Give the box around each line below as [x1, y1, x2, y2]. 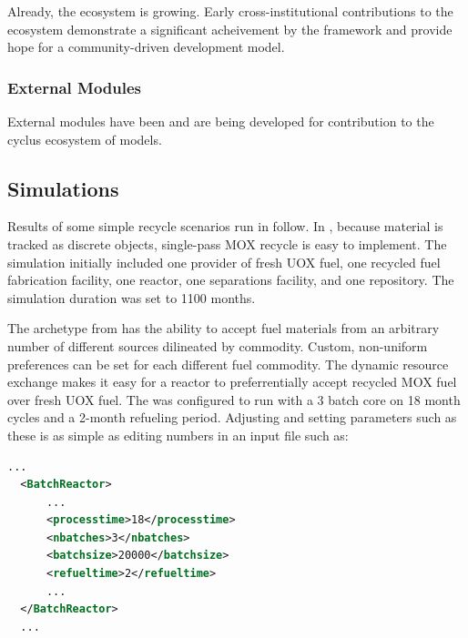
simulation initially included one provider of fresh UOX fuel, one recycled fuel [7, 252, 441, 271]
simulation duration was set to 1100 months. [7, 288, 256, 307]
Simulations [7, 174, 119, 202]
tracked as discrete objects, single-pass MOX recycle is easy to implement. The [7, 234, 447, 253]
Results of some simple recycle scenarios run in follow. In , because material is [7, 217, 443, 236]
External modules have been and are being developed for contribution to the [7, 112, 434, 130]
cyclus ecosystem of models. [7, 129, 162, 148]
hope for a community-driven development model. [7, 37, 285, 56]
